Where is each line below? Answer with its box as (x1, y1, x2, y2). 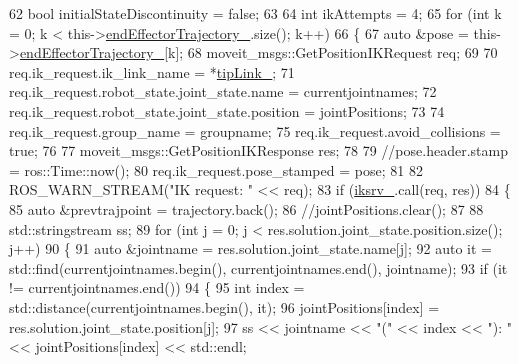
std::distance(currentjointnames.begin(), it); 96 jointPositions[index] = (9, 296, 440, 317)
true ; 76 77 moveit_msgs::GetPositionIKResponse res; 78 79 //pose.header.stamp (9, 140, 508, 161)
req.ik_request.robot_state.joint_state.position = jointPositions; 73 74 (9, 100, 445, 121)
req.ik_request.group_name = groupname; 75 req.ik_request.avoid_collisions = (9, 120, 501, 141)
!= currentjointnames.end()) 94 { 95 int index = (9, 277, 305, 298)
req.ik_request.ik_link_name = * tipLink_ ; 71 (9, 61, 295, 82)
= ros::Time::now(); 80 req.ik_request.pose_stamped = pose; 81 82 (9, 159, 423, 180)
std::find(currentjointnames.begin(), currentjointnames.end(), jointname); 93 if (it (9, 257, 508, 278)
